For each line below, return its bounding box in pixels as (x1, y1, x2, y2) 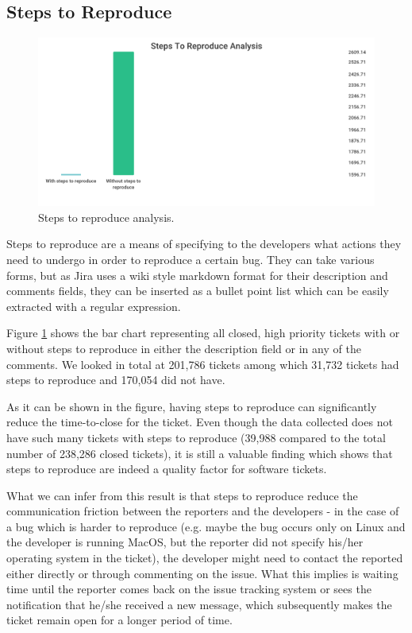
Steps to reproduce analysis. (38, 208, 175, 225)
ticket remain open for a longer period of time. (6, 612, 233, 628)
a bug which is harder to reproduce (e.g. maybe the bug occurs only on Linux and (6, 518, 406, 534)
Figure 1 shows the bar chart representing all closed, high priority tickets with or (6, 324, 400, 341)
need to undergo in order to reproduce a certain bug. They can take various (6, 250, 375, 267)
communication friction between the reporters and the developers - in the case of (6, 503, 399, 519)
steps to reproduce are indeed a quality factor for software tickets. (6, 460, 327, 477)
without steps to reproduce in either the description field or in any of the (6, 340, 361, 356)
